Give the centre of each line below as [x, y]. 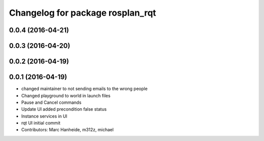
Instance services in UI [44, 116]
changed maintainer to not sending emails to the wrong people [84, 89]
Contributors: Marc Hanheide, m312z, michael [67, 130]
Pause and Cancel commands [51, 102]
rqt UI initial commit [41, 123]
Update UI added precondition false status [64, 109]
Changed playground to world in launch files [66, 95]
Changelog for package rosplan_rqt [83, 13]
